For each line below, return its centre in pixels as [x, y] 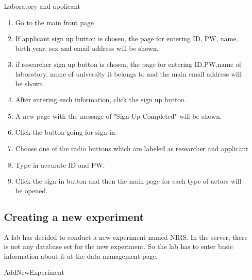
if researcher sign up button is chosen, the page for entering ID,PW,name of [128, 64]
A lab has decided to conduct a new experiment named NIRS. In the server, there [126, 237]
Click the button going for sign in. [66, 132]
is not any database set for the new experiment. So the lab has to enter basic [118, 246]
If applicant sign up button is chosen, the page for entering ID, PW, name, [127, 39]
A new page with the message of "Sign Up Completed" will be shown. [118, 116]
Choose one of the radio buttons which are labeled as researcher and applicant [132, 148]
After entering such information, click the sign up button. [101, 100]
